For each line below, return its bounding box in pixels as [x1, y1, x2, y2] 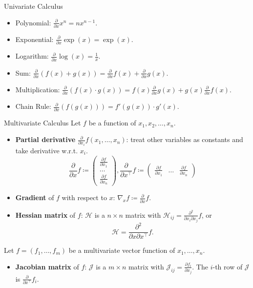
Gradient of [15, 192, 54, 203]
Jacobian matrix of [15, 261, 79, 271]
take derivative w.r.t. [15, 145, 78, 156]
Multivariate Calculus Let [4, 118, 81, 128]
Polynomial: [15, 17, 51, 27]
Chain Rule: [15, 101, 51, 111]
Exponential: [15, 34, 54, 44]
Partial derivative [15, 134, 76, 144]
